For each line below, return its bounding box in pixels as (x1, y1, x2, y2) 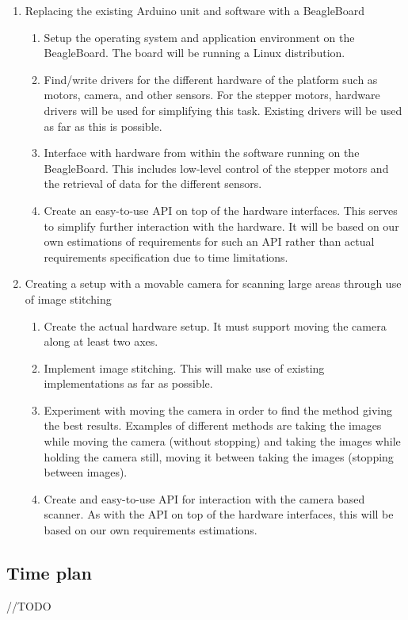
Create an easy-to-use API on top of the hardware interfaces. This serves (44, 201, 398, 218)
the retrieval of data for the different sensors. (44, 175, 262, 192)
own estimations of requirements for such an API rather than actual (44, 233, 375, 250)
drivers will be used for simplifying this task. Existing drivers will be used (44, 101, 402, 118)
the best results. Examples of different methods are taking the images (44, 417, 382, 434)
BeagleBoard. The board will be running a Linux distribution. (44, 44, 345, 61)
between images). (44, 464, 128, 480)
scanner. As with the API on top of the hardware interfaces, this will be (44, 506, 394, 522)
